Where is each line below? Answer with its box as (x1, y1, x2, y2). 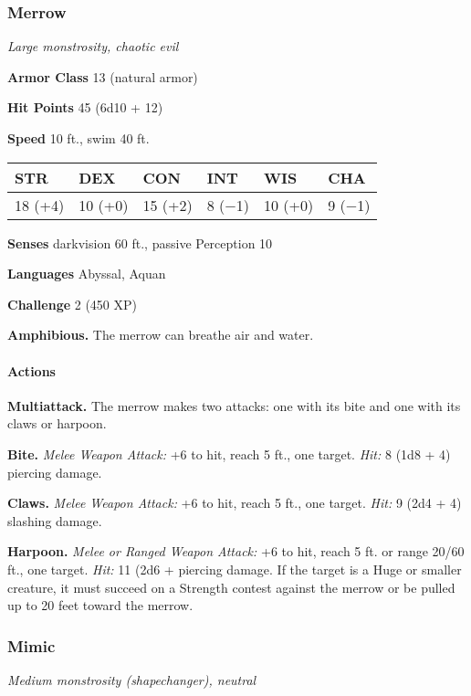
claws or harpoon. (7, 414, 107, 433)
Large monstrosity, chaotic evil (7, 37, 179, 56)
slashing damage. (7, 511, 102, 530)
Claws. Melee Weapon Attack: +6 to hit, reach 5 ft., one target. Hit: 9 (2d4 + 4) (7, 493, 462, 512)
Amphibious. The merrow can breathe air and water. (7, 325, 314, 344)
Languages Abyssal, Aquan (7, 264, 166, 283)
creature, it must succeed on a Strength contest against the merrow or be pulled (7, 577, 455, 596)
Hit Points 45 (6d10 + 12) (7, 98, 163, 117)
